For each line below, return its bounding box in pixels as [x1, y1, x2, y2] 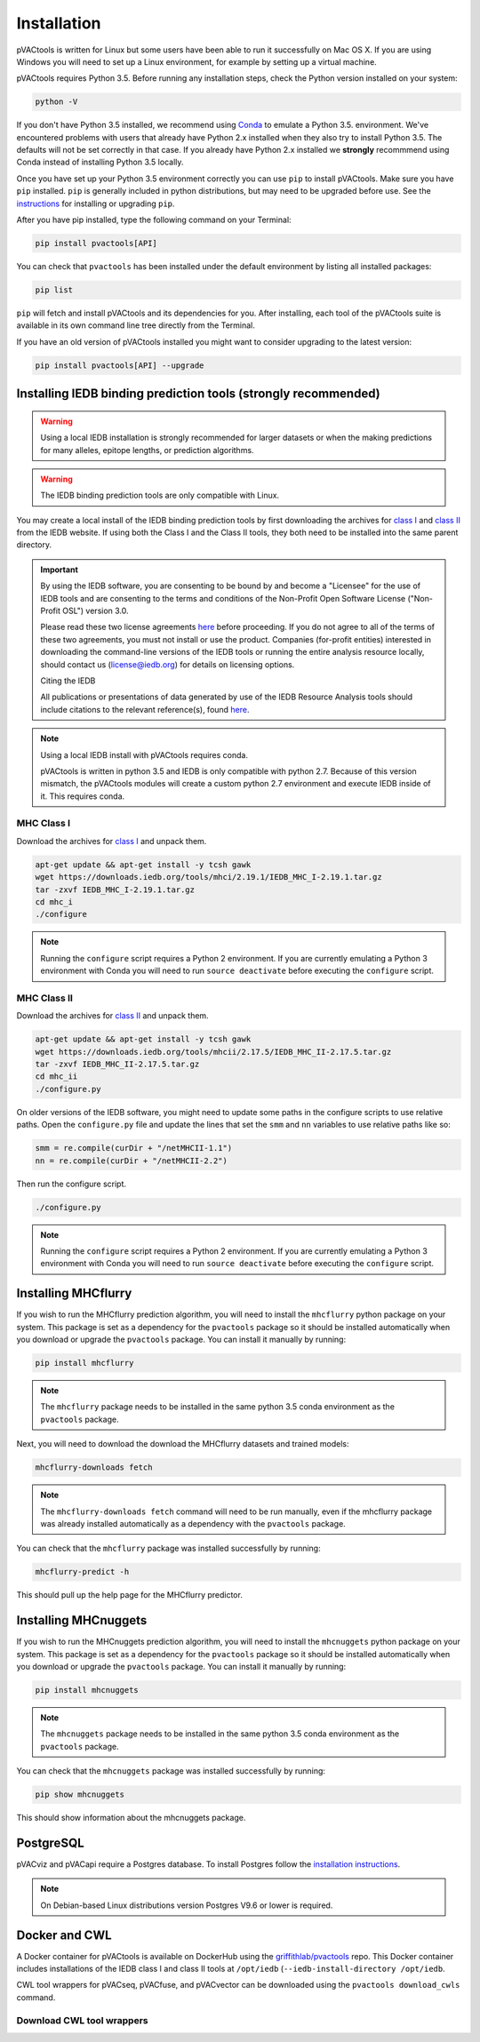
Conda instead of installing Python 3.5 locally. [16, 156, 184, 168]
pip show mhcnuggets [35, 1790, 124, 1799]
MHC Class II [16, 992, 73, 1004]
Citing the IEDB [40, 675, 96, 686]
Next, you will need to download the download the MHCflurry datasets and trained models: [16, 1439, 349, 1449]
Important [40, 564, 79, 575]
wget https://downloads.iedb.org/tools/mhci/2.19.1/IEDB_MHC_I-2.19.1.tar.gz [35, 872, 382, 882]
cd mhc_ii [35, 1072, 78, 1081]
